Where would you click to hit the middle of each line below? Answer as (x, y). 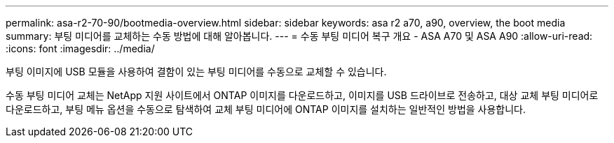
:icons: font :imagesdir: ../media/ (80, 48)
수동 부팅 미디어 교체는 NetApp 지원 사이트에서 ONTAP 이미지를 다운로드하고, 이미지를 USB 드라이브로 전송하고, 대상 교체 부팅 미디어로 (302, 95)
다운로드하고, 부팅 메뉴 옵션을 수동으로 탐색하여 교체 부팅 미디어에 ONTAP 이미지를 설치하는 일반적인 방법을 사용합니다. (266, 109)
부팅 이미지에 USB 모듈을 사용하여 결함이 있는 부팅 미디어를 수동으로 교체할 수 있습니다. (196, 71)
